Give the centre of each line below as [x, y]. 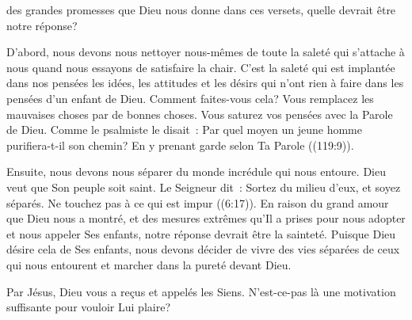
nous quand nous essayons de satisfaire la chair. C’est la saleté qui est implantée [201, 67]
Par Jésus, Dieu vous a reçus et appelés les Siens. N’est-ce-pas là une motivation [201, 291]
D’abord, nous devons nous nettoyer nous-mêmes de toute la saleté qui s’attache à [206, 52]
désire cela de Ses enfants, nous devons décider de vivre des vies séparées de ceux [203, 249]
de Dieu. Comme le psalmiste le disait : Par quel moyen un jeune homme [184, 130]
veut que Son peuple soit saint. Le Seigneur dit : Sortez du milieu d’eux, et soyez [204, 187]
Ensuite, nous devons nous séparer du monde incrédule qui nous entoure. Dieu [196, 171]
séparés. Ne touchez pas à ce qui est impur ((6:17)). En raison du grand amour [198, 202]
